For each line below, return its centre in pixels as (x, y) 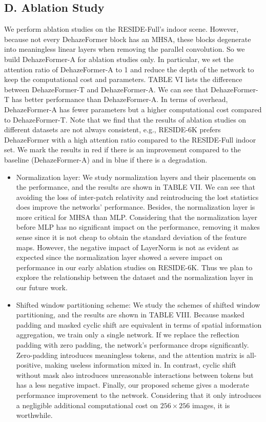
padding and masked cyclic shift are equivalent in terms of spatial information (139, 324)
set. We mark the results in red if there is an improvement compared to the (122, 149)
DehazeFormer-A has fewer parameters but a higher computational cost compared (133, 109)
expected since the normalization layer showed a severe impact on (119, 257)
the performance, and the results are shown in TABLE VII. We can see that (136, 187)
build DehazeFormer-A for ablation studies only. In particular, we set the (119, 59)
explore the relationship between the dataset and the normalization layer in (135, 277)
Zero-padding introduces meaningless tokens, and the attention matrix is (130, 355)
